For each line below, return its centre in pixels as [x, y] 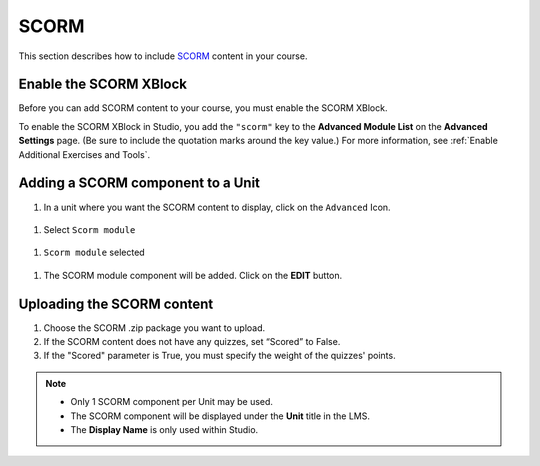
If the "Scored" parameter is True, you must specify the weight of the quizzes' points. [219, 356]
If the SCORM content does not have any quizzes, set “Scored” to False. [192, 341]
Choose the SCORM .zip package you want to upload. [154, 327]
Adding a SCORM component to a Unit [139, 183]
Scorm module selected [94, 252]
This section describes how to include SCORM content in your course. [163, 56]
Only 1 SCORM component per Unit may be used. [172, 402]
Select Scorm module [89, 229]
